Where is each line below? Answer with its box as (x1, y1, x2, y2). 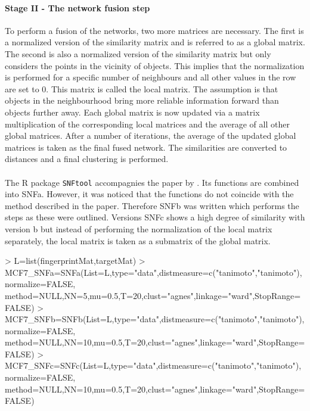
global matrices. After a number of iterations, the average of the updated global (5, 129, 296, 142)
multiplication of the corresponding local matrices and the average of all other (5, 117, 290, 130)
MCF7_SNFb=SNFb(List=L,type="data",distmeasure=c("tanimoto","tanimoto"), (5, 313, 305, 325)
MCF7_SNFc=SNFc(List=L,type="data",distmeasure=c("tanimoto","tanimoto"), (5, 359, 302, 372)
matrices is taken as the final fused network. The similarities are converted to (5, 141, 287, 153)
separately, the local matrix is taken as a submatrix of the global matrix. (5, 234, 271, 247)
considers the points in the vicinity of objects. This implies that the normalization (5, 59, 305, 71)
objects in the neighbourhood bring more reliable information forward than (5, 94, 279, 107)
